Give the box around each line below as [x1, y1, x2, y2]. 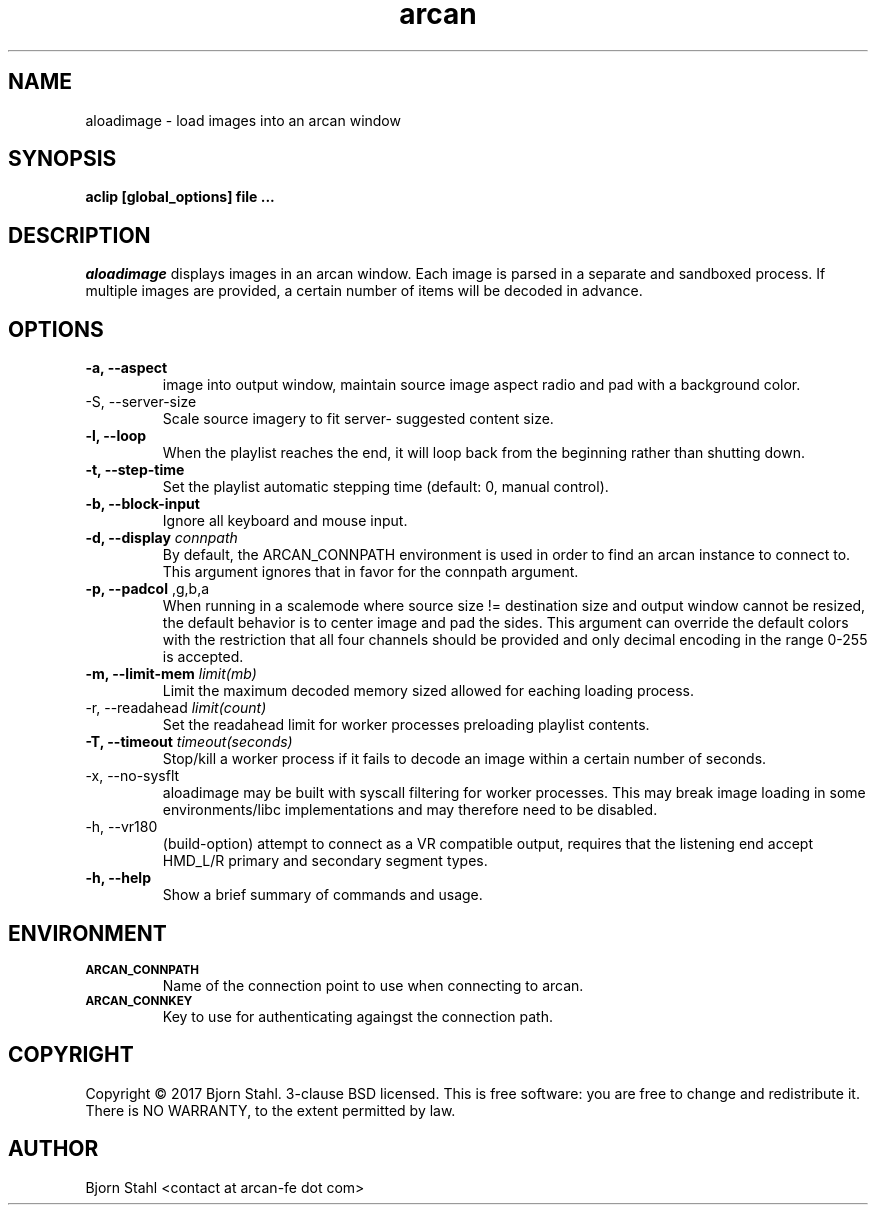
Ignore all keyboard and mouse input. [162, 512, 408, 530]
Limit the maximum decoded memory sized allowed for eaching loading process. [162, 682, 695, 700]
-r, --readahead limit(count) [85, 699, 267, 717]
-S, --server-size [85, 393, 197, 411]
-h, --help [85, 869, 151, 887]
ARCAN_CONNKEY [85, 993, 193, 1008]
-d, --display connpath [85, 529, 238, 547]
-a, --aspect [85, 359, 168, 377]
